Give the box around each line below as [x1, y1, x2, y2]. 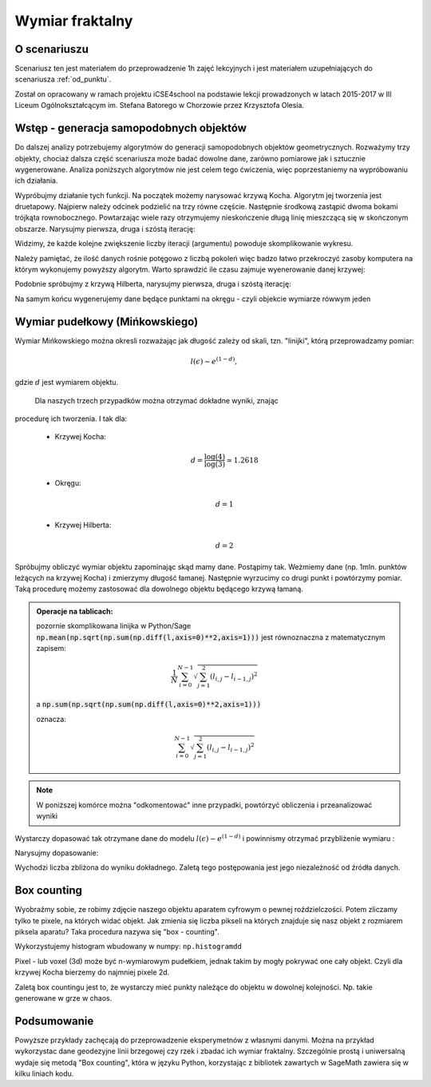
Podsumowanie [14, 1014, 94, 1028]
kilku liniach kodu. [14, 1069, 74, 1078]
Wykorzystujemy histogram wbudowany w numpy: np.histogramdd [14, 942, 243, 951]
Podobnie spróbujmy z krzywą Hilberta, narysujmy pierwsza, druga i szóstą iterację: [14, 280, 291, 289]
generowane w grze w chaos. [14, 993, 113, 1002]
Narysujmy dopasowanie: [14, 847, 99, 858]
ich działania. [14, 176, 58, 185]
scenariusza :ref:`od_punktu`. [14, 74, 112, 84]
